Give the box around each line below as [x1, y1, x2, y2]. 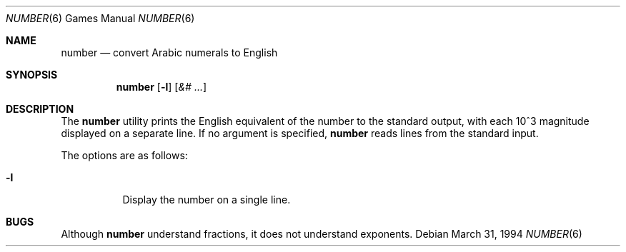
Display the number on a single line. [122, 193, 291, 206]
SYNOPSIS [6, 69, 58, 81]
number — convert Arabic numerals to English [61, 46, 278, 59]
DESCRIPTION [6, 103, 74, 115]
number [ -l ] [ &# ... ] [116, 81, 207, 93]
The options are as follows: [61, 149, 188, 161]
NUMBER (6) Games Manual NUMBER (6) [6, 12, 195, 24]
